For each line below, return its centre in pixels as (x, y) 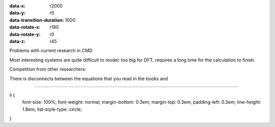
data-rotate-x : (25, 27)
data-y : (17, 13)
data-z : (17, 41)
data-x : (17, 6)
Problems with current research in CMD (51, 51)
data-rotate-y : (25, 34)
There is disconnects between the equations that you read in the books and (89, 78)
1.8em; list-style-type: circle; (52, 109)
